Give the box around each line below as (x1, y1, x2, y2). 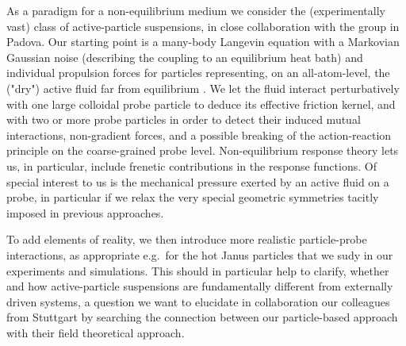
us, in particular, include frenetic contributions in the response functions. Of (6, 157, 377, 174)
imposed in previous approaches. (6, 204, 164, 221)
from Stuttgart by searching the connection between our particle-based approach (6, 309, 398, 325)
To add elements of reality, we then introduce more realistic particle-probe (6, 231, 367, 248)
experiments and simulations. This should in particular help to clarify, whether (6, 262, 389, 279)
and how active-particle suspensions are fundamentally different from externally (6, 278, 393, 294)
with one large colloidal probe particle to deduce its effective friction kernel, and (6, 95, 396, 112)
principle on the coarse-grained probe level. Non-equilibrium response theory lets (6, 142, 399, 159)
